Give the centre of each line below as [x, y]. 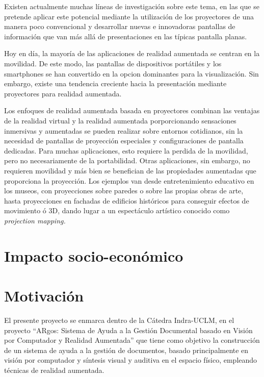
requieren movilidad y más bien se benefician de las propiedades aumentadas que [130, 170]
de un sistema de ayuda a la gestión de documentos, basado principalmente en [126, 350]
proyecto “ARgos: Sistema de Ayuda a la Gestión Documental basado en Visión [128, 330]
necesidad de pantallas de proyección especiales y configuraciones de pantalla [124, 141]
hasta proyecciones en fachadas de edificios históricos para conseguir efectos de [127, 200]
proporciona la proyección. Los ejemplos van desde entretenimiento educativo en [129, 180]
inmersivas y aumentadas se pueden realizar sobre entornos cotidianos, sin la [124, 130]
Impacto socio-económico [94, 255]
